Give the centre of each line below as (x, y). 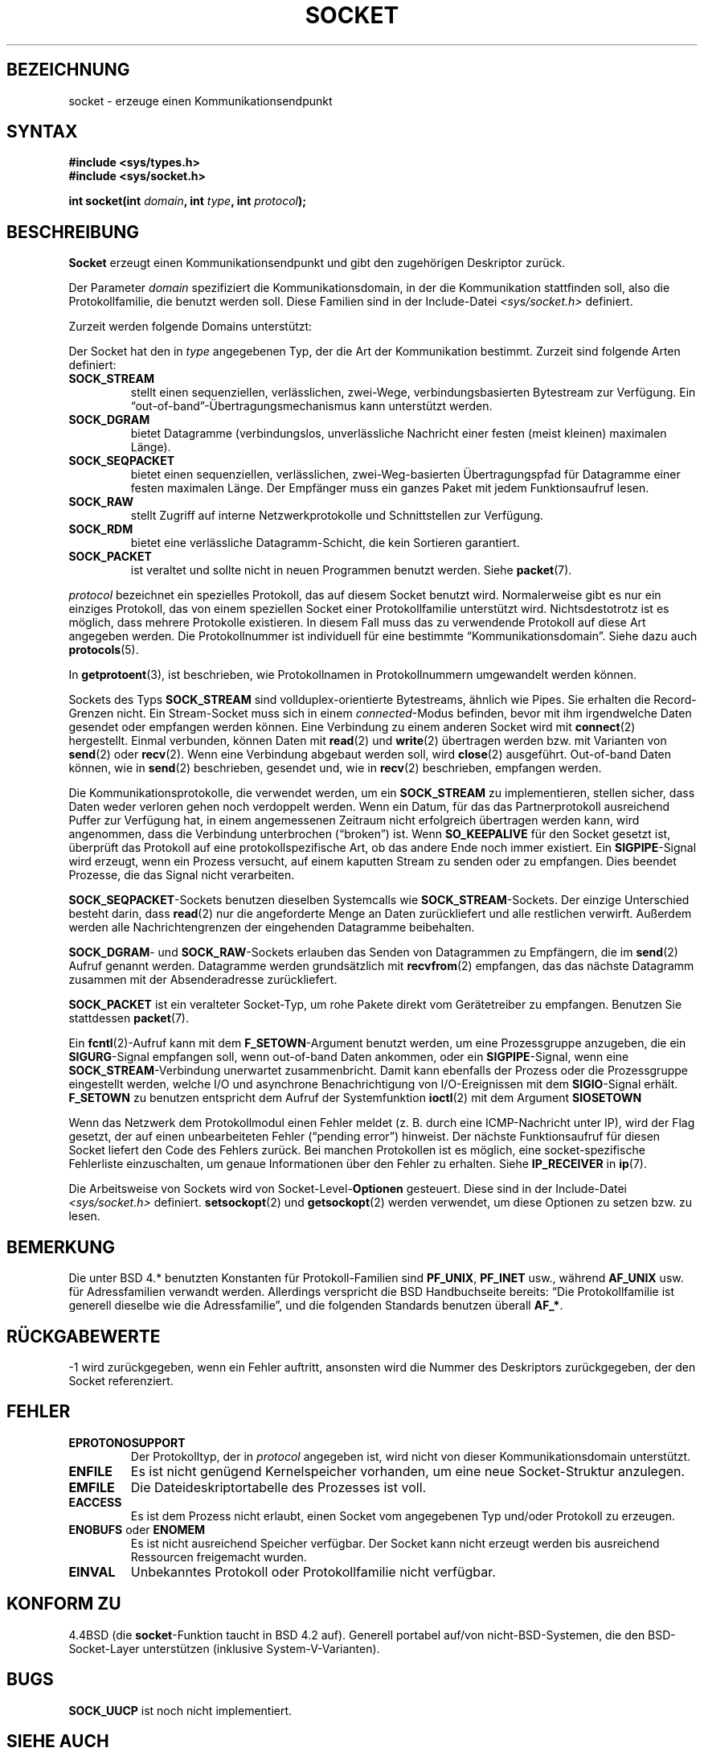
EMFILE (92, 1487)
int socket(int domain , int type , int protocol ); (188, 201)
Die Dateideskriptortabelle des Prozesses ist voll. (278, 1487)
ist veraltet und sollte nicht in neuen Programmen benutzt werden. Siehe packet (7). (351, 570)
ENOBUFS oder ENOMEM (137, 1529)
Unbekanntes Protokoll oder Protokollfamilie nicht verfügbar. (313, 1571)
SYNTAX (42, 132)
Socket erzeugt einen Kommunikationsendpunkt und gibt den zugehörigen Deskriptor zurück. (317, 263)
